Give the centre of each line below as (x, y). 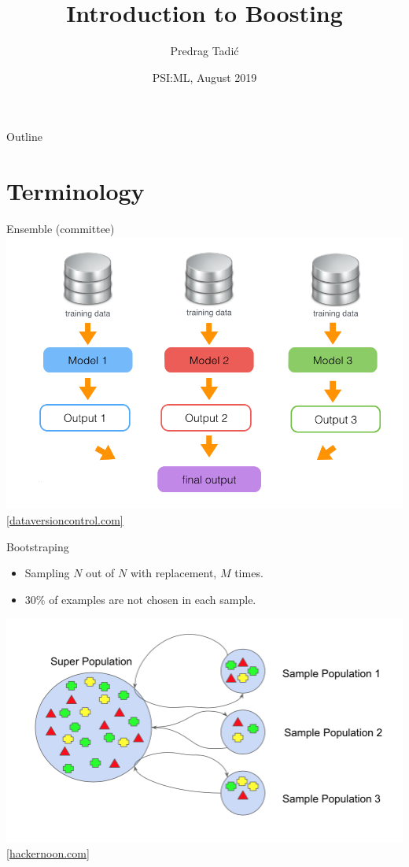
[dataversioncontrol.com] (65, 520)
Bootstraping (38, 546)
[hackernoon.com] (48, 853)
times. (249, 573)
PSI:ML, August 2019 (204, 77)
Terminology (76, 191)
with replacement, (173, 573)
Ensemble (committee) (61, 229)
